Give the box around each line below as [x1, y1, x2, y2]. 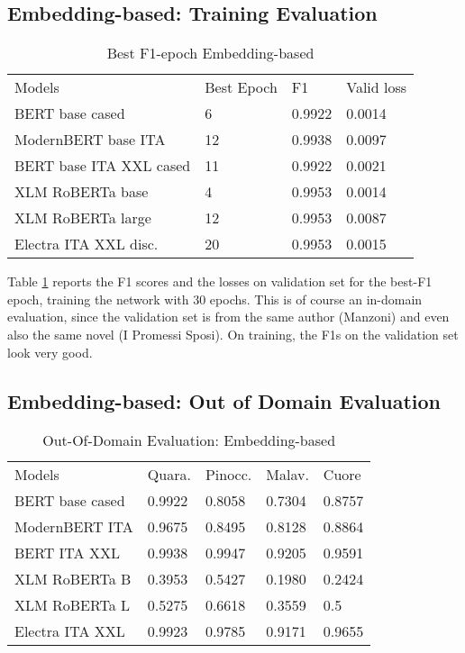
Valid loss [346, 77, 407, 98]
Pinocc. [205, 464, 252, 485]
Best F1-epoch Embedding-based [106, 42, 315, 64]
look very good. [7, 342, 93, 361]
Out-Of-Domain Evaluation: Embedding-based [42, 430, 336, 451]
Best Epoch [205, 77, 278, 98]
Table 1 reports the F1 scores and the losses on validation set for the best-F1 [7, 272, 433, 291]
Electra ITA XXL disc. [14, 233, 159, 255]
